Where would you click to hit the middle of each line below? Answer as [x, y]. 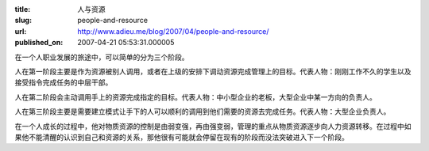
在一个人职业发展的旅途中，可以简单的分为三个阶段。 [102, 57]
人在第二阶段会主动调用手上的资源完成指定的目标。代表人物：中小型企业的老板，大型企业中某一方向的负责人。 [195, 97]
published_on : [39, 43]
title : [23, 9]
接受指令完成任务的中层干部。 [64, 82]
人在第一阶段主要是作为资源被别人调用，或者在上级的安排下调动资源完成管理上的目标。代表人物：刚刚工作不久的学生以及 [213, 71]
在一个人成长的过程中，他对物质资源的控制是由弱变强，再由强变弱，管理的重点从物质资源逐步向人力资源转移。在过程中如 [213, 126]
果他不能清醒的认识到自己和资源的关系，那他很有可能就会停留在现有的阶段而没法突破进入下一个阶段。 [182, 137]
